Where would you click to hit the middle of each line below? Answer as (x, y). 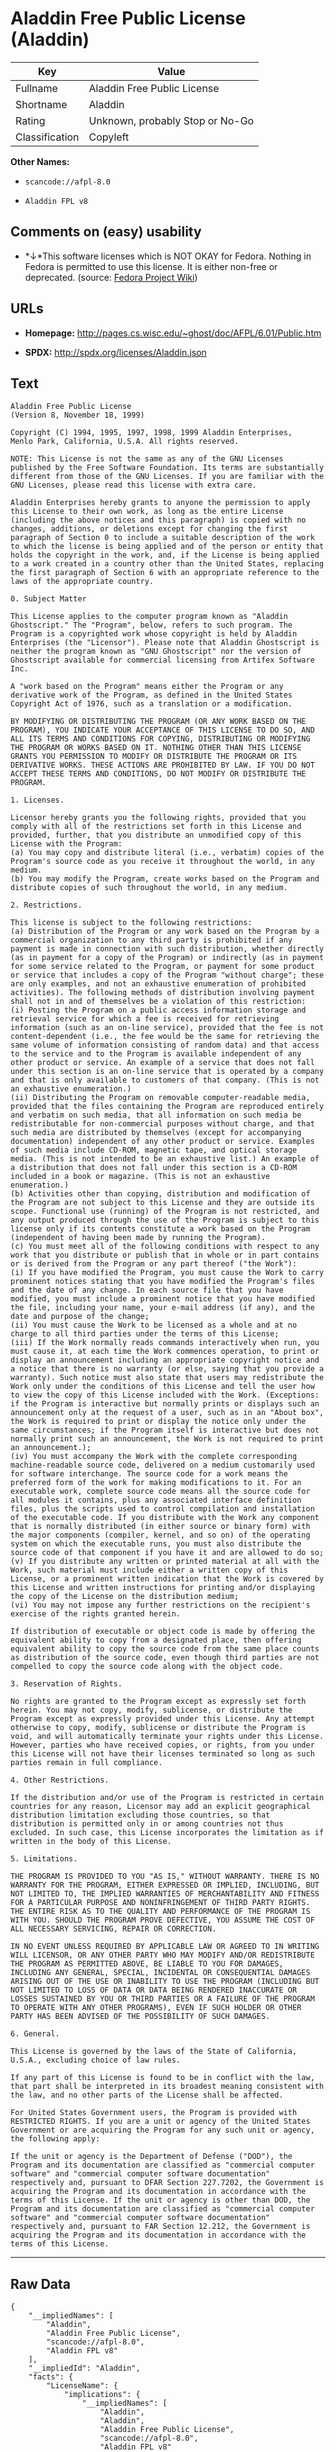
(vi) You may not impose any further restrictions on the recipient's (160, 1605)
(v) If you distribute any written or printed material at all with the (165, 1562)
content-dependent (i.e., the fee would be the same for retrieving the (165, 1037)
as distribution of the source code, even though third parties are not (165, 1658)
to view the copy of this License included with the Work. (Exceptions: (165, 1395)
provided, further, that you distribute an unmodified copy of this (156, 835)
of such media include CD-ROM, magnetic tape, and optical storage (154, 1150)
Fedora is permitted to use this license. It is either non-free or (151, 266)
